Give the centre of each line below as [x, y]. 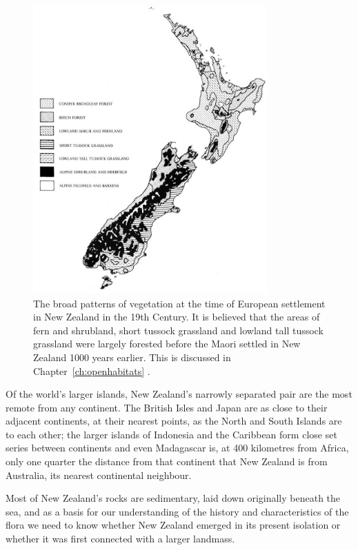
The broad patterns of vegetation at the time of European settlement [179, 303]
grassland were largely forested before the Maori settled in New [167, 344]
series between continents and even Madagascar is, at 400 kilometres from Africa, [177, 448]
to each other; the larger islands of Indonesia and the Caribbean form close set [171, 434]
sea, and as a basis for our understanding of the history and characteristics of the [177, 511]
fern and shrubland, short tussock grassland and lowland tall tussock [178, 330]
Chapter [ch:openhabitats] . [92, 370]
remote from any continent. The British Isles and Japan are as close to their [167, 407]
